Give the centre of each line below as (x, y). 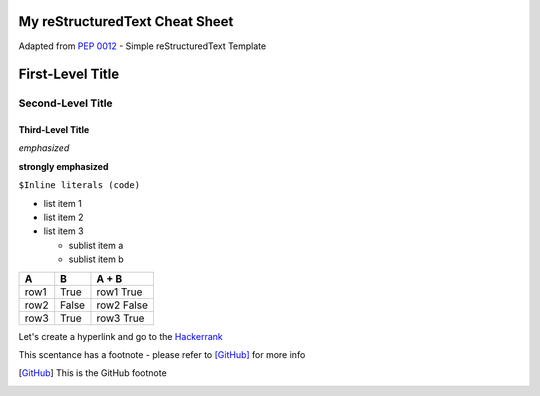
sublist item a (96, 245)
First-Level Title (69, 74)
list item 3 (63, 231)
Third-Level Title (54, 130)
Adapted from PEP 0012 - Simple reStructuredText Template (142, 46)
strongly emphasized (63, 166)
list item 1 (62, 203)
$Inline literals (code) (79, 185)
